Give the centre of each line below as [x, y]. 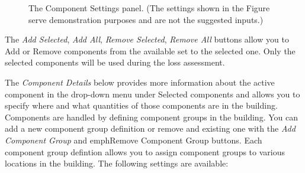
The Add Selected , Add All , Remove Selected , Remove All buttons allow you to [147, 39]
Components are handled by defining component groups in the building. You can [151, 117]
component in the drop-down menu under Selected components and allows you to [152, 94]
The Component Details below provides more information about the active [140, 82]
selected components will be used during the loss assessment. [115, 62]
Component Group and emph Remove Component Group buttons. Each [134, 140]
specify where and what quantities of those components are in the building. [141, 105]
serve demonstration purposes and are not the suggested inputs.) [146, 19]
